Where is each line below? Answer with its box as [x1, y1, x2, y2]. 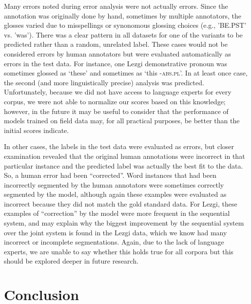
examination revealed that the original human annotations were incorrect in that [4, 151, 245, 161]
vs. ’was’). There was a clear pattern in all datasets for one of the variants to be [4, 29, 243, 39]
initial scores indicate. [4, 125, 69, 135]
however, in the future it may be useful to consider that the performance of [4, 106, 229, 116]
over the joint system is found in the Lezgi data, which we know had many [4, 227, 227, 237]
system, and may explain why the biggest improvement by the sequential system [4, 218, 244, 228]
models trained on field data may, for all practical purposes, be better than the [4, 115, 240, 126]
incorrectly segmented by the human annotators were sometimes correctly [4, 179, 224, 190]
